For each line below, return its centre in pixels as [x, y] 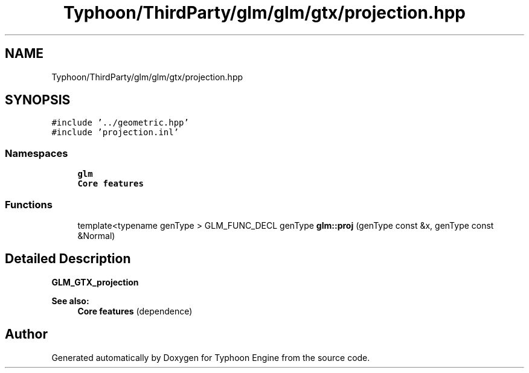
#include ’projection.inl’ [115, 132]
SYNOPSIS [38, 100]
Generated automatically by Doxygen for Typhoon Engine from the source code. [211, 357]
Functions [29, 204]
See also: [70, 301]
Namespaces [37, 153]
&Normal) [96, 235]
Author [26, 334]
